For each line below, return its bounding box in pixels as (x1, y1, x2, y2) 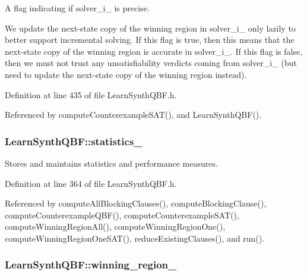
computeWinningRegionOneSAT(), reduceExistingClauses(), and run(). (5, 232, 265, 244)
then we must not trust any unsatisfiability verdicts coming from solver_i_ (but (5, 57, 297, 69)
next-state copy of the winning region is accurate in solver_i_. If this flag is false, (5, 45, 303, 57)
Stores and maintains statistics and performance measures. (5, 157, 218, 169)
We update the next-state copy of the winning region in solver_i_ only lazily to (5, 21, 296, 34)
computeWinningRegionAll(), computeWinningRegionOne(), (5, 220, 226, 233)
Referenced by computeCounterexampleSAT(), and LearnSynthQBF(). (5, 108, 262, 121)
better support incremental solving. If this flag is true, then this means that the (5, 33, 295, 46)
